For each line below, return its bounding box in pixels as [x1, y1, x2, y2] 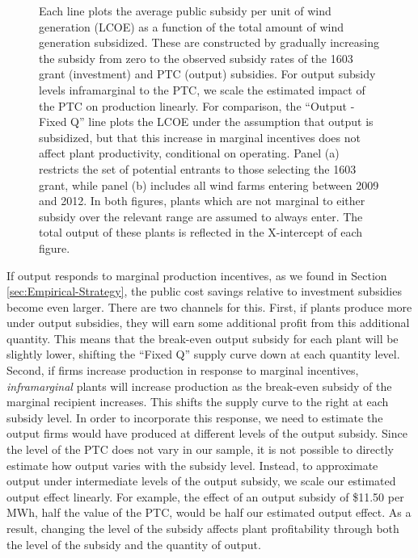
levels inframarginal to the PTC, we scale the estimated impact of [39, 81, 365, 98]
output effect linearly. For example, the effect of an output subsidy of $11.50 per [6, 488, 404, 505]
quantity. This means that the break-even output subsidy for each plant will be [6, 329, 399, 346]
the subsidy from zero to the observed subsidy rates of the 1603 [39, 49, 353, 66]
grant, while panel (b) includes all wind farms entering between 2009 [39, 176, 379, 193]
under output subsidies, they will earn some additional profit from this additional [6, 314, 410, 331]
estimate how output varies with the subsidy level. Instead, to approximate [6, 456, 378, 473]
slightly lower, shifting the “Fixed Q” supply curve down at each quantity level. [6, 346, 400, 363]
